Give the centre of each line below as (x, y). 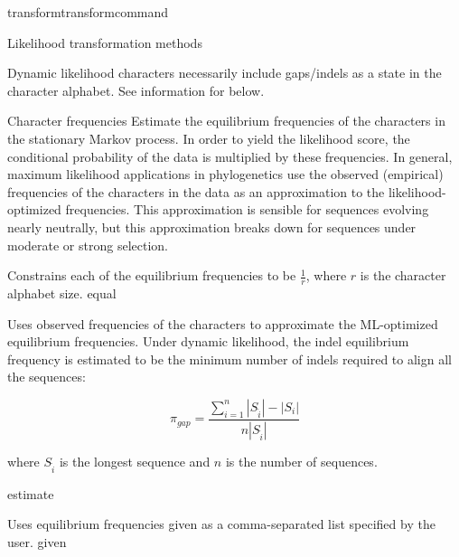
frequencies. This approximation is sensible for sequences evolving (247, 209)
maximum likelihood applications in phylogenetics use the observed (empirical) (225, 174)
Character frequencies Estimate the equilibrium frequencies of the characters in (226, 121)
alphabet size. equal (62, 293)
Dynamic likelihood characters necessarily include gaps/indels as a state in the (225, 73)
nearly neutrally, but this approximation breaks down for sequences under (212, 227)
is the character (403, 275)
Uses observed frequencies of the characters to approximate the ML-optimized (223, 323)
